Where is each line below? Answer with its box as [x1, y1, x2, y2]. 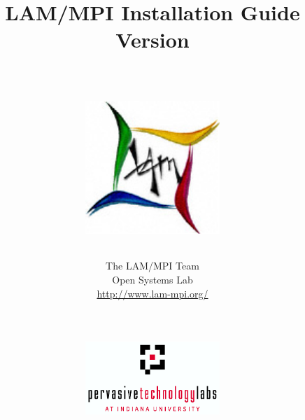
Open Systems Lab [112, 272, 193, 287]
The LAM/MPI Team [106, 258, 199, 273]
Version [115, 25, 190, 54]
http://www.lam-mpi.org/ [97, 286, 208, 300]
